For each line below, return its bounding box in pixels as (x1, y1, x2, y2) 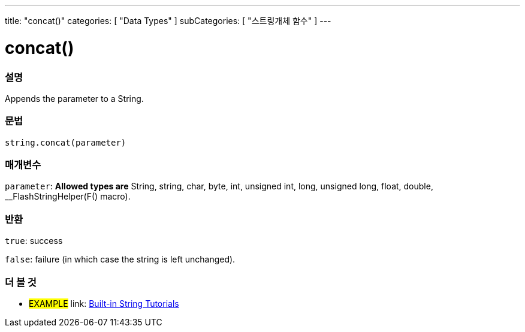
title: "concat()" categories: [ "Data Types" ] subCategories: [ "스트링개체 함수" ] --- (5, 16, 331, 26)
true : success (5, 236, 63, 246)
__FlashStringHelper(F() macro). (5, 191, 131, 202)
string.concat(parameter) (5, 137, 126, 147)
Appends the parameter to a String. (5, 93, 144, 104)
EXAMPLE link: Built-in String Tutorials (29, 298, 179, 309)
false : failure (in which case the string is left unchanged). (5, 254, 236, 265)
